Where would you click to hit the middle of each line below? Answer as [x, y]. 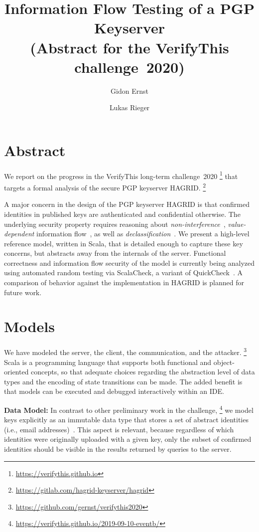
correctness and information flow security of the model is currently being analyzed [129, 263]
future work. [23, 292]
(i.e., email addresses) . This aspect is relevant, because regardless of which [119, 429]
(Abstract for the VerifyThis [129, 47]
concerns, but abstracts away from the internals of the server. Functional [115, 253]
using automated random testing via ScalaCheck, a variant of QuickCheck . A [123, 272]
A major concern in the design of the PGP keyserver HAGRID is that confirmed [127, 204]
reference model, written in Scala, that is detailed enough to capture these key [124, 243]
